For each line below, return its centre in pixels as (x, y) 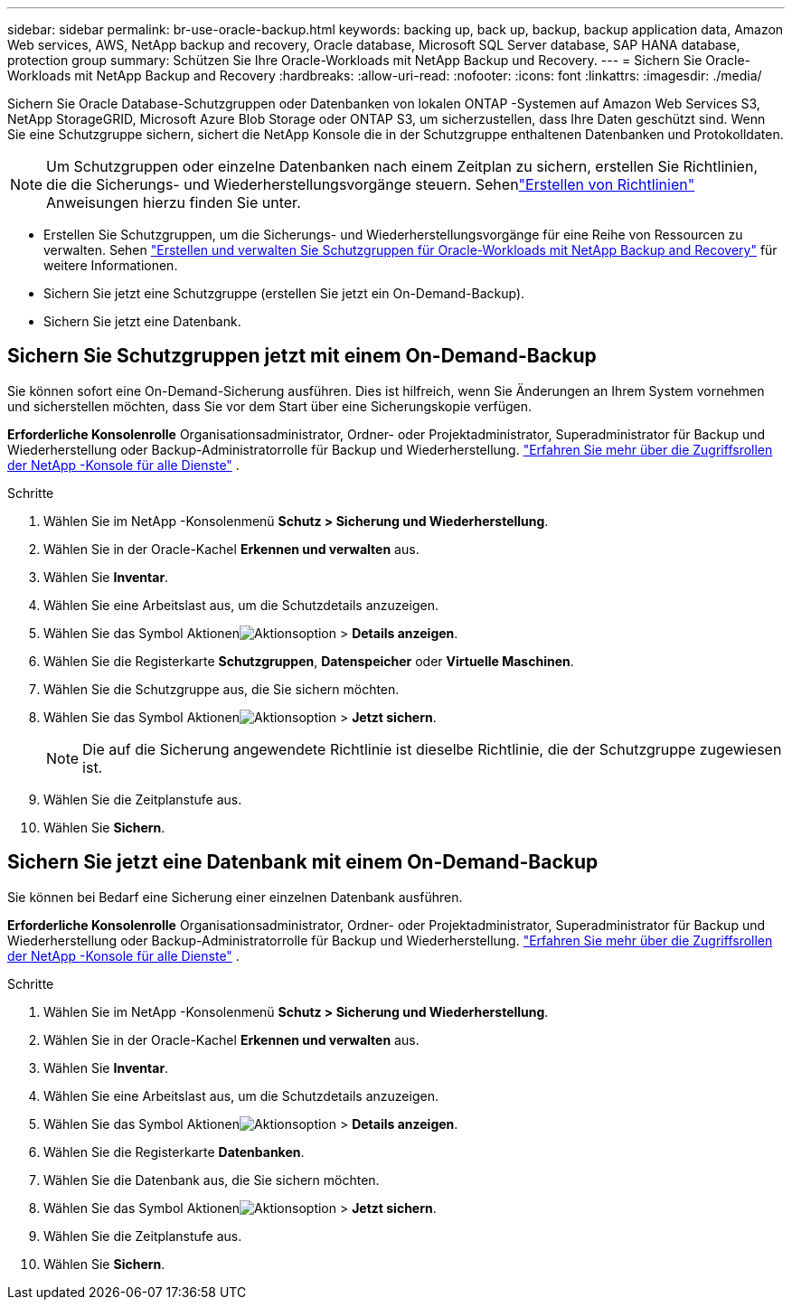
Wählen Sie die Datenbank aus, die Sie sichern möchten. (212, 1180)
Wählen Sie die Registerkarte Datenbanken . (174, 1152)
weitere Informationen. (111, 265)
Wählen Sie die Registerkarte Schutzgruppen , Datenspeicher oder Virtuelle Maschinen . (309, 661)
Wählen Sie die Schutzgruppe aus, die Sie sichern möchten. (222, 689)
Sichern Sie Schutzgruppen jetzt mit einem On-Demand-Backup (302, 356)
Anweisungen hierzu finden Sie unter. (174, 202)
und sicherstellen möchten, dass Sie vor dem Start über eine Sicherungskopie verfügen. (270, 406)
